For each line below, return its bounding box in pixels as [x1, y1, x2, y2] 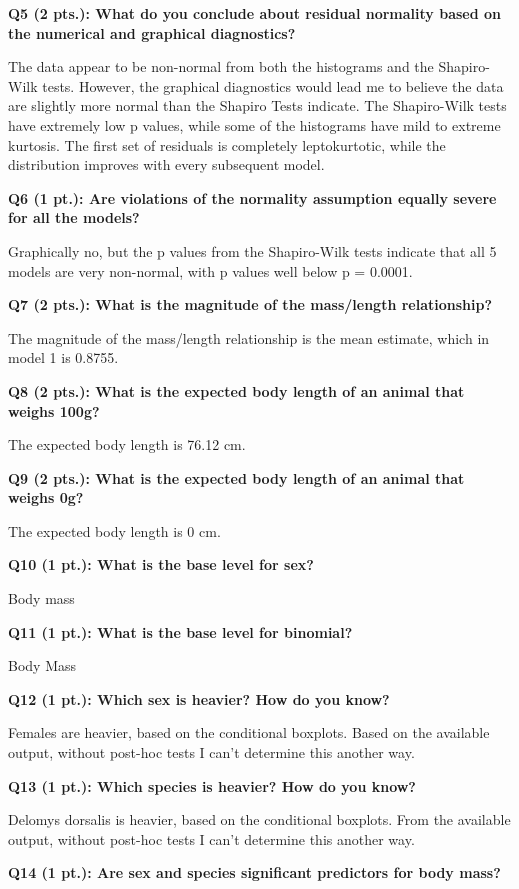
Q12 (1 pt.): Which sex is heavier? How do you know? [8, 688, 390, 709]
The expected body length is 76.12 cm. [8, 434, 246, 455]
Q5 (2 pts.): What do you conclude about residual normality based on [8, 3, 501, 23]
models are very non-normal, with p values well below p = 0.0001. [8, 260, 413, 281]
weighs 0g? [8, 487, 84, 508]
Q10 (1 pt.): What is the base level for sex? [8, 554, 314, 575]
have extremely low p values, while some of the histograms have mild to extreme [8, 114, 501, 135]
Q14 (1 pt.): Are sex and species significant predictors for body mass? [8, 862, 501, 883]
